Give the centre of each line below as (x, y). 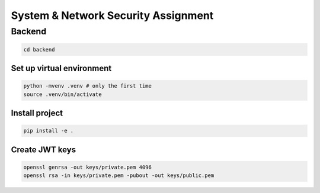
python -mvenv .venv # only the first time (88, 86)
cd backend (39, 49)
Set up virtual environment (61, 68)
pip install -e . (49, 131)
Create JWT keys (44, 149)
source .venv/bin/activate (63, 94)
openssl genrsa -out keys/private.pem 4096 (88, 167)
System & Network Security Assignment (112, 15)
